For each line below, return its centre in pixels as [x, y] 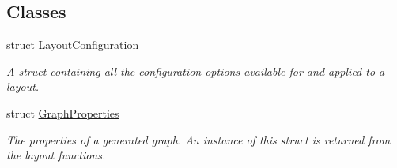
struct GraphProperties [63, 112]
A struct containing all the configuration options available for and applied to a [196, 71]
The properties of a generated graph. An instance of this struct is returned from [198, 139]
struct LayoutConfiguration [73, 45]
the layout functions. [56, 155]
